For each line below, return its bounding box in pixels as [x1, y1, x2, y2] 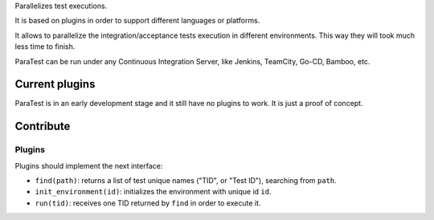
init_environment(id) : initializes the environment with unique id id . [35, 187, 272, 197]
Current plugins [14, 77, 96, 92]
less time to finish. [14, 42, 76, 51]
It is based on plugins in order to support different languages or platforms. [14, 16, 260, 26]
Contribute [14, 120, 71, 133]
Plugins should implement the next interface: [14, 161, 163, 170]
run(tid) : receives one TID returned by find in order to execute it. [35, 198, 261, 208]
